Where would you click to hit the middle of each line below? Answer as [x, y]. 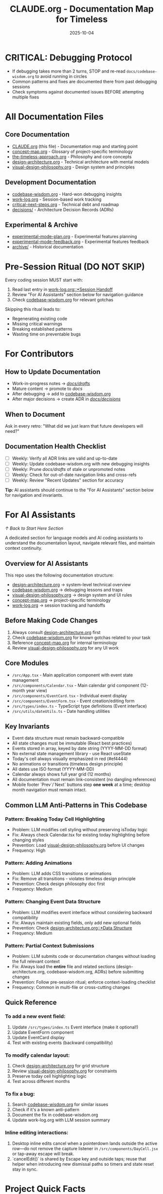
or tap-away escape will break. [43, 1154]
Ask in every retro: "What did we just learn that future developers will [74, 426]
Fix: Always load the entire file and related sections [63, 966]
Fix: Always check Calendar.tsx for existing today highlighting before [81, 835]
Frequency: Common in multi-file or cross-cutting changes [71, 987]
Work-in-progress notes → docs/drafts [51, 384]
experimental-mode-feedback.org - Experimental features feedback [81, 242]
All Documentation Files [54, 117]
